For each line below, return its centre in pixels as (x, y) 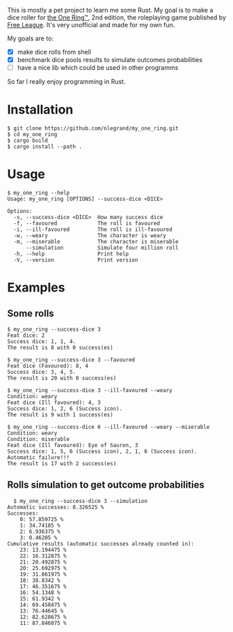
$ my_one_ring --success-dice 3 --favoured (71, 360)
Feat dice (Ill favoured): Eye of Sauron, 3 (73, 446)
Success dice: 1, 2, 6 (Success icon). (65, 409)
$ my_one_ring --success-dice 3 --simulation (81, 501)
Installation (40, 110)
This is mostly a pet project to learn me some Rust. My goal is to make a (110, 10)
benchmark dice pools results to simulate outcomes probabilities (110, 60)
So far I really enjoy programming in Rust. (66, 82)
